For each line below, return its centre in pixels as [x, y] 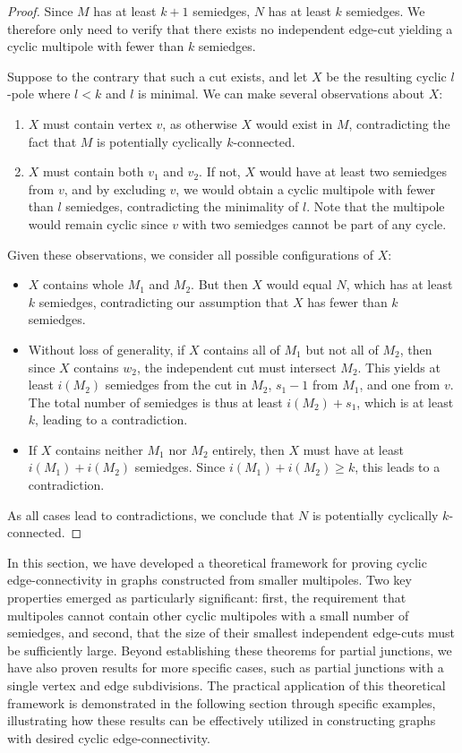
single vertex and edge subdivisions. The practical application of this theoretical [227, 685]
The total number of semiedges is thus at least [155, 402]
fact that [52, 141]
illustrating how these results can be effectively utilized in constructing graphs [222, 720]
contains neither [99, 449]
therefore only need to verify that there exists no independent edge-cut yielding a [230, 28]
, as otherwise [200, 123]
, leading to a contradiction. [111, 419]
